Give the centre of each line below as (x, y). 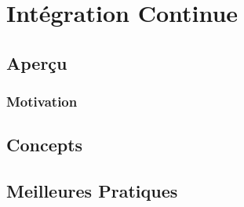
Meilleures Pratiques (92, 191)
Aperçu (37, 62)
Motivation (42, 102)
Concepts (45, 145)
